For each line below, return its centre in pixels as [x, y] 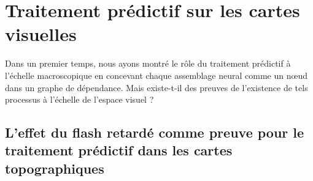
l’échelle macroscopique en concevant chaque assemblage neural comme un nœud [156, 75]
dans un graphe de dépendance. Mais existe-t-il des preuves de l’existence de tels [156, 87]
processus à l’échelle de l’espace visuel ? [79, 99]
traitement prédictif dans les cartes [119, 150]
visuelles [41, 34]
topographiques [55, 168]
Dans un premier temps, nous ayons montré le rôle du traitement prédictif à [148, 63]
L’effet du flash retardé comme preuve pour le [155, 132]
